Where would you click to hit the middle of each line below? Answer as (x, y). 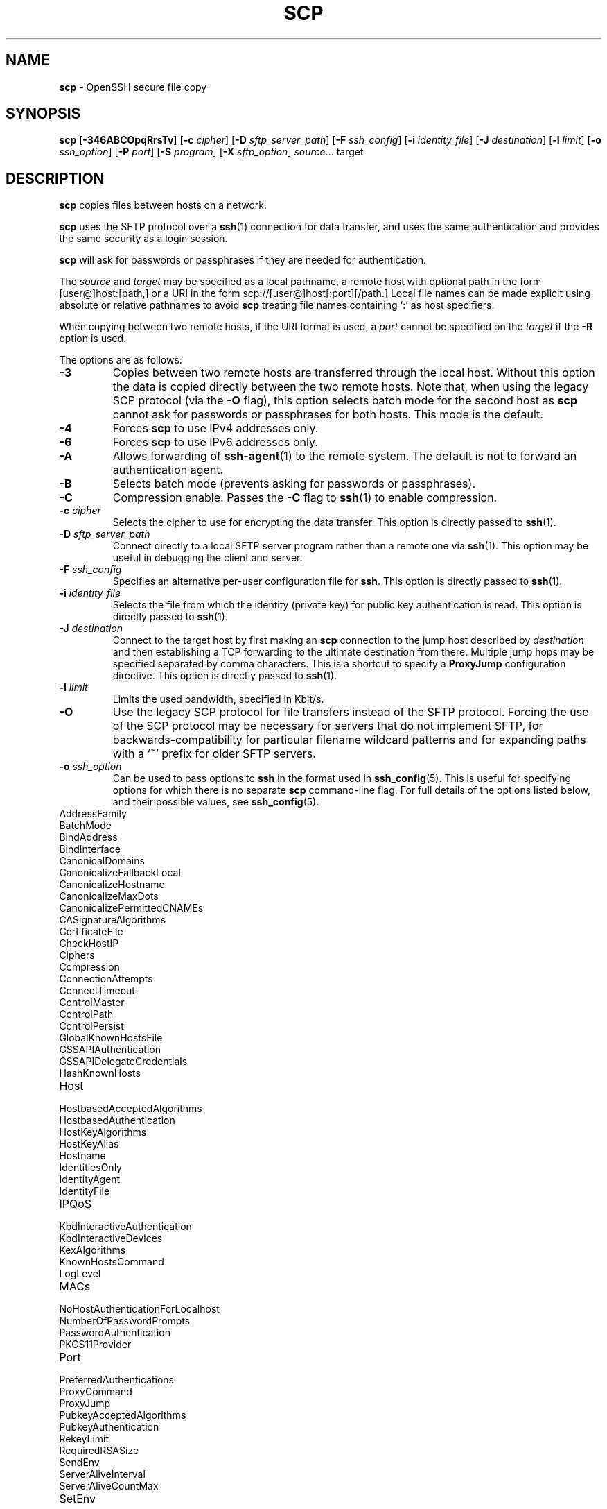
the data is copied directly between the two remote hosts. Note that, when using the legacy (351, 387)
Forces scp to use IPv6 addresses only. (215, 442)
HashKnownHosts (100, 1073)
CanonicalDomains (102, 861)
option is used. (93, 339)
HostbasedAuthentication (117, 1120)
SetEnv (78, 1499)
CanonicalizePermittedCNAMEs (131, 908)
